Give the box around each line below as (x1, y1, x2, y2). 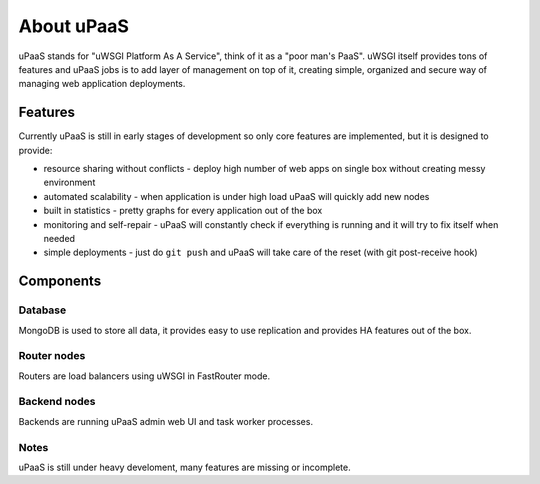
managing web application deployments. (18, 78, 186, 90)
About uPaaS (18, 15, 130, 37)
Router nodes (18, 349, 86, 363)
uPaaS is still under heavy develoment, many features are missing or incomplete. (18, 461, 351, 473)
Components (18, 273, 102, 290)
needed (43, 232, 75, 244)
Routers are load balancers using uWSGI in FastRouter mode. (18, 370, 270, 382)
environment (43, 176, 96, 189)
